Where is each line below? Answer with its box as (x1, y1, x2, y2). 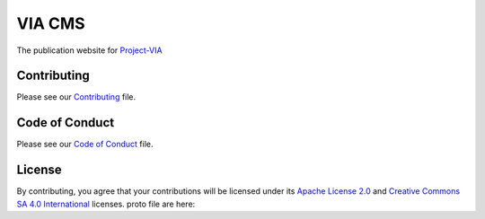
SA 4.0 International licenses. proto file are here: (16, 198, 196, 209)
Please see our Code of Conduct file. (16, 139, 154, 150)
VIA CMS (16, 13, 85, 33)
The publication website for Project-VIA (16, 45, 163, 56)
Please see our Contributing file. (16, 92, 137, 102)
